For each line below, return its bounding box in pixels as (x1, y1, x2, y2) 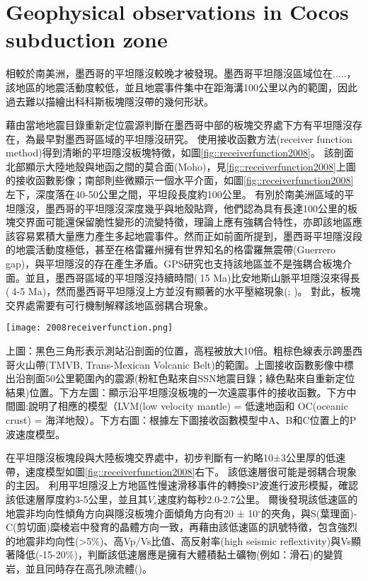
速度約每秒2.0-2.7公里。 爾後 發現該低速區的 (157, 492, 358, 506)
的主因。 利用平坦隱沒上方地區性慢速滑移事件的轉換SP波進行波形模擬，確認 (6, 478, 358, 493)
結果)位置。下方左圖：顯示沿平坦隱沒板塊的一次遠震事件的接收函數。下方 (6, 384, 347, 399)
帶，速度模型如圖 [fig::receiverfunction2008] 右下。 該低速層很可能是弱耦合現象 (6, 464, 357, 478)
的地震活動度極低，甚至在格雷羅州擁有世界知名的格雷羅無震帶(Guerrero (6, 242, 336, 257)
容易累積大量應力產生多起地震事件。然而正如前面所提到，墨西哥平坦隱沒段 (15, 228, 362, 243)
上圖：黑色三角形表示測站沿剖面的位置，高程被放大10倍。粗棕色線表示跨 (6, 343, 343, 358)
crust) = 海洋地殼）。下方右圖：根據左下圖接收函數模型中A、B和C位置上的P (6, 413, 357, 427)
